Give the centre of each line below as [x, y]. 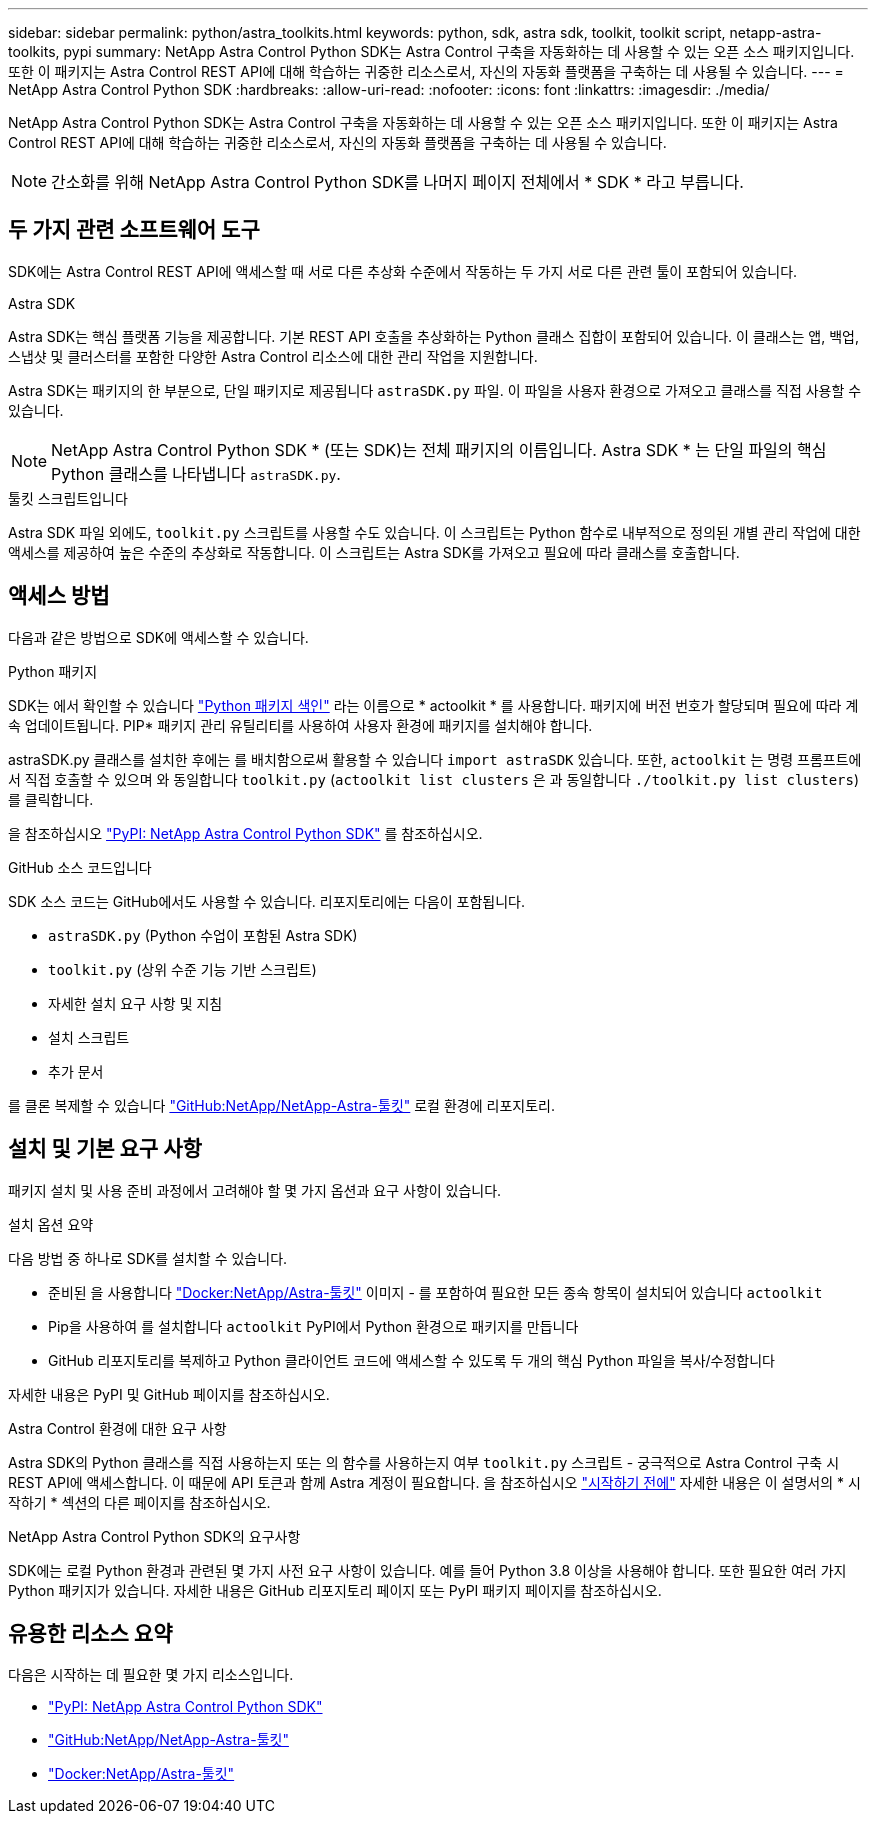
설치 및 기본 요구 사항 [105, 1149]
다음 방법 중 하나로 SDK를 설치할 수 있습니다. [148, 1258]
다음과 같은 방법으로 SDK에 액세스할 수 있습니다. [158, 637]
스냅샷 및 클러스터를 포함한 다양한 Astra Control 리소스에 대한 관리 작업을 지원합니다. [273, 356]
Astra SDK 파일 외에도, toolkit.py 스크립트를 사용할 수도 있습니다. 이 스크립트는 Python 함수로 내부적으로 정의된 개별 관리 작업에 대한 [434, 532]
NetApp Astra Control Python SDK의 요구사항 [154, 1536]
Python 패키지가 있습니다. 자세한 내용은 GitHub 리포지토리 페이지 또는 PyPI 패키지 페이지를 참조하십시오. [335, 1590]
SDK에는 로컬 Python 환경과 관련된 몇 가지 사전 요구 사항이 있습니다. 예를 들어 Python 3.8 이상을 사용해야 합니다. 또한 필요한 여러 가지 [427, 1570]
